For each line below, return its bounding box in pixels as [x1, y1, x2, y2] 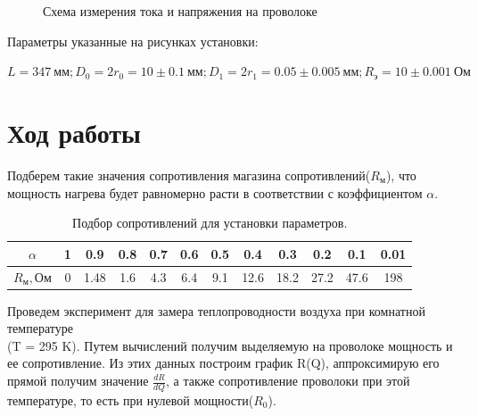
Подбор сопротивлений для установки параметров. [72, 213, 348, 232]
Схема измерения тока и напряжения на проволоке [43, 2, 317, 20]
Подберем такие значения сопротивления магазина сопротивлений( [7, 165, 371, 184]
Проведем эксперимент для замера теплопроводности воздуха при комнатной [7, 301, 425, 320]
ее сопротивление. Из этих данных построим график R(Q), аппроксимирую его [7, 354, 440, 372]
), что [385, 165, 416, 184]
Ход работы [7, 113, 141, 150]
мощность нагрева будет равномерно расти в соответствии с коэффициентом [7, 183, 423, 202]
